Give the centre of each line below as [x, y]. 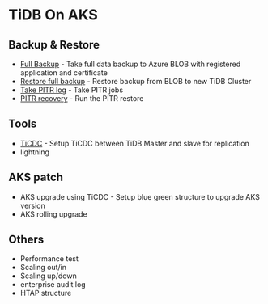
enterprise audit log [53, 285]
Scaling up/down [48, 276]
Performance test [49, 259]
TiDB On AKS [53, 15]
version [33, 205]
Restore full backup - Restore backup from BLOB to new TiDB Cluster [136, 81]
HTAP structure [46, 293]
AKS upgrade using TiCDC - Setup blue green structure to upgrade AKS [140, 196]
